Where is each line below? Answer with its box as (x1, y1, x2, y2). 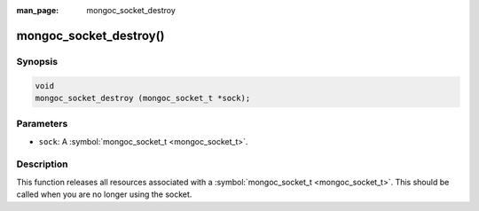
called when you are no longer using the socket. (16, 189, 192, 199)
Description (16, 158, 68, 170)
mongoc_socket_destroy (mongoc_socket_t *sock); (35, 93, 251, 103)
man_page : (16, 5, 59, 15)
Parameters (16, 118, 68, 130)
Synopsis (16, 55, 58, 67)
